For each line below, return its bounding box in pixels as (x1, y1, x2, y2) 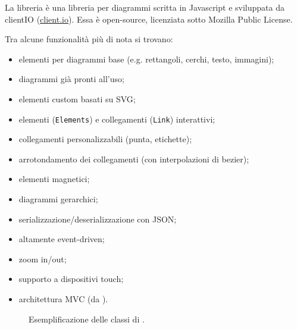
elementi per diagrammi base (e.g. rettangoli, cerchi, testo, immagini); (18, 52, 274, 65)
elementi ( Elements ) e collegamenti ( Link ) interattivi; (18, 112, 215, 125)
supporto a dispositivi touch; (18, 272, 124, 285)
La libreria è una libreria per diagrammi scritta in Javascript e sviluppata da (5, 1, 285, 13)
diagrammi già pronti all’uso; (18, 73, 124, 85)
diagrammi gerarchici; (18, 193, 98, 205)
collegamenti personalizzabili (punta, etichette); (18, 133, 192, 145)
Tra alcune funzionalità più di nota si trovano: (5, 33, 173, 45)
